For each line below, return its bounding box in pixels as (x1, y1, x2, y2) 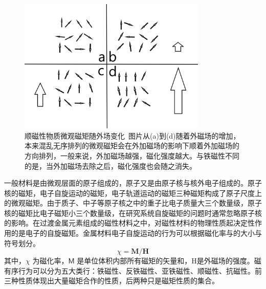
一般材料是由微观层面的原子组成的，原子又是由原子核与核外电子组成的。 (4, 177, 248, 188)
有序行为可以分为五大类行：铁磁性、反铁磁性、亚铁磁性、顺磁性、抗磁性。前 (4, 265, 262, 276)
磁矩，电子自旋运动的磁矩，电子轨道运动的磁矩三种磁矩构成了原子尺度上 (18, 187, 262, 198)
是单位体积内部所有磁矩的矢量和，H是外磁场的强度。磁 (77, 255, 261, 266)
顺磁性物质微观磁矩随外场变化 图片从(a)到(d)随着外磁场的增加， (25, 130, 240, 141)
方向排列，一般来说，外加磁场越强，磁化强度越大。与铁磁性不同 (25, 150, 239, 161)
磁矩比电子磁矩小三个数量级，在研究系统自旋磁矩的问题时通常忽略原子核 (18, 207, 262, 218)
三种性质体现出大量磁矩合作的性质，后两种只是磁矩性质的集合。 (4, 275, 219, 286)
